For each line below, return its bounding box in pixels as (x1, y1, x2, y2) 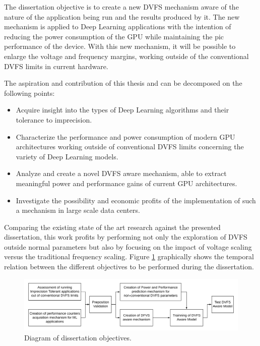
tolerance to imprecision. (16, 114, 92, 125)
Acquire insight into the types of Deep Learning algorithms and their (16, 104, 229, 115)
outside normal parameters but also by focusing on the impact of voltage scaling (4, 241, 252, 252)
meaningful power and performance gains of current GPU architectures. (16, 178, 237, 188)
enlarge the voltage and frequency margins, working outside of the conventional (4, 50, 249, 61)
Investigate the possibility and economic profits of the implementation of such (16, 195, 256, 205)
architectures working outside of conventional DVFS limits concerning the (16, 141, 244, 152)
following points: (4, 87, 55, 98)
